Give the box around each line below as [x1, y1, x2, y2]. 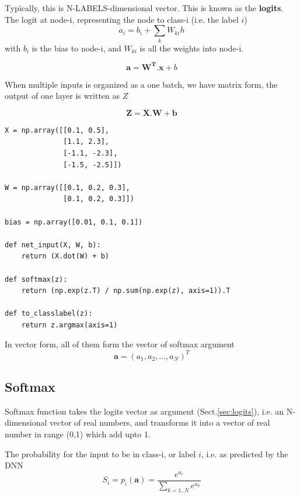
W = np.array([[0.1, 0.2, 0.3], [5, 183, 130, 192]
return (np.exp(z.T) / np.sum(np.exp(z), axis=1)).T [21, 287, 231, 295]
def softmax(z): [5, 275, 68, 284]
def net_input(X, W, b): [5, 240, 101, 249]
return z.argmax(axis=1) [21, 320, 118, 329]
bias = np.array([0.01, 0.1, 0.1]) [5, 218, 143, 226]
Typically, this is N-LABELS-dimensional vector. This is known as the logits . [5, 2, 284, 13]
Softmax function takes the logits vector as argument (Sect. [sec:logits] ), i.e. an [5, 405, 284, 417]
